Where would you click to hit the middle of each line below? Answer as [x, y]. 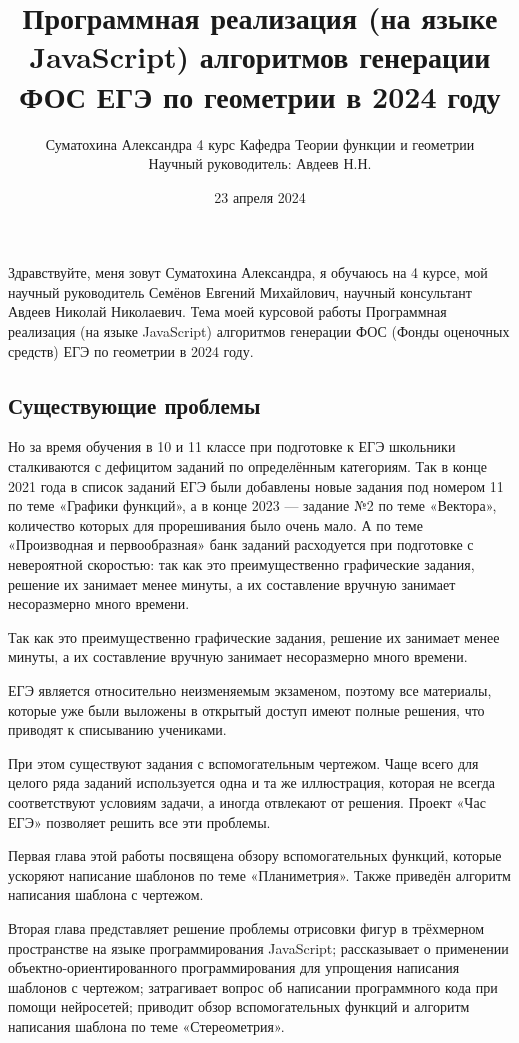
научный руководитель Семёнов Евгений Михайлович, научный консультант [240, 291]
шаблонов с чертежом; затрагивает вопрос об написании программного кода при [253, 986]
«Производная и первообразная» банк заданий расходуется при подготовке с [241, 544]
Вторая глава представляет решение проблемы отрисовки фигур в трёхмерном [246, 927]
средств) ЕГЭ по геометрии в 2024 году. [131, 350]
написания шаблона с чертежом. [106, 894]
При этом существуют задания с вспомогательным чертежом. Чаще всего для [243, 762]
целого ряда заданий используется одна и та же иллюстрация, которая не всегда [252, 782]
